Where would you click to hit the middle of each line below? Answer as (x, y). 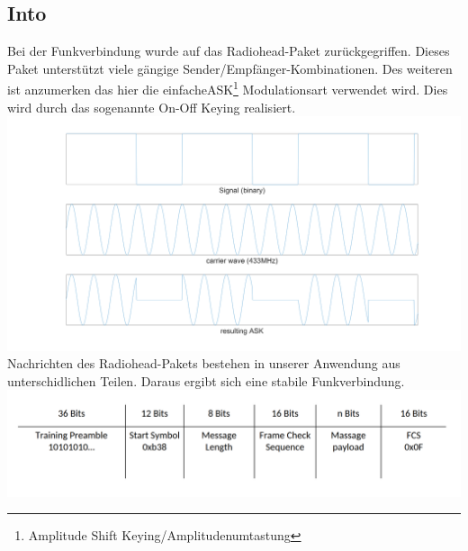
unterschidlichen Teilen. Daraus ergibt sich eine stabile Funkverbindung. (206, 380)
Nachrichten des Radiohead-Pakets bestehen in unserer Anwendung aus (204, 363)
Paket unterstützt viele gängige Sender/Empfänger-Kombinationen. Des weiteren (230, 68)
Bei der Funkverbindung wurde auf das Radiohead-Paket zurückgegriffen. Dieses (229, 51)
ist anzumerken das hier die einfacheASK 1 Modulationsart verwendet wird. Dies (228, 88)
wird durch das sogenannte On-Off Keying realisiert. (152, 107)
